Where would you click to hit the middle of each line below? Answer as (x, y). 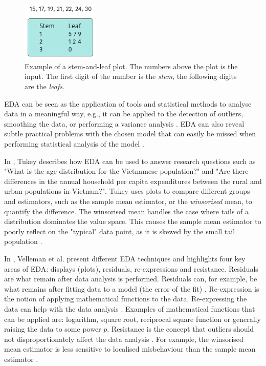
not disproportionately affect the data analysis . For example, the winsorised (124, 339)
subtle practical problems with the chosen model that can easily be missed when (130, 134)
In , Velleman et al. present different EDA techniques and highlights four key (125, 258)
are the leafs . (45, 86)
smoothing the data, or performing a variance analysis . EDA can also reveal (124, 123)
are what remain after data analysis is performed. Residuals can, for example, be (131, 279)
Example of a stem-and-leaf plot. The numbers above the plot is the (131, 66)
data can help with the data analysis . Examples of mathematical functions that (130, 308)
